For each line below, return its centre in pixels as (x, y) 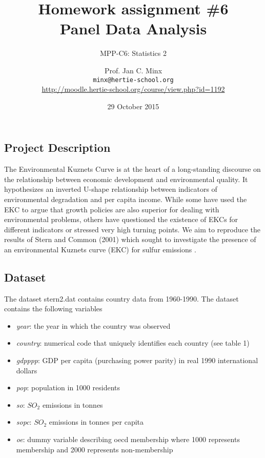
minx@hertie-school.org (133, 80)
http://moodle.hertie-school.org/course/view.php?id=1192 (133, 89)
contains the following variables (53, 308)
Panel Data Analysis (133, 28)
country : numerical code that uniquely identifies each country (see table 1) (133, 343)
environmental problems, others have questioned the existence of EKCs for (121, 219)
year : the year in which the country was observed (93, 325)
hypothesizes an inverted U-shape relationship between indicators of (111, 189)
